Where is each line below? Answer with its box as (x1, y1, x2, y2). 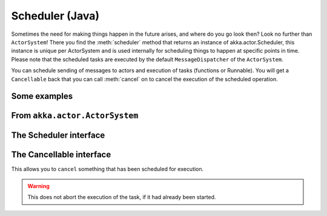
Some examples (11, 91, 73, 101)
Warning (27, 182, 50, 189)
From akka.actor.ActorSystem (11, 110, 139, 121)
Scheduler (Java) (11, 9, 100, 22)
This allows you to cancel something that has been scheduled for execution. (11, 166, 204, 173)
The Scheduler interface (11, 130, 105, 141)
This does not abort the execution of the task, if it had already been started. (27, 194, 216, 201)
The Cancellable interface (11, 149, 111, 160)
